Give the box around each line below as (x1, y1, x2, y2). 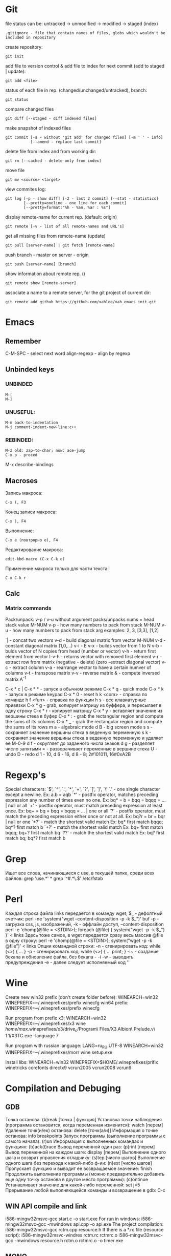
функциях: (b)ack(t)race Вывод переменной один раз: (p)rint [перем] (5, 1143, 155, 1149)
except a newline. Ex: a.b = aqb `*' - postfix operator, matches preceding (5, 791, 158, 798)
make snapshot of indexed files (5, 124, 71, 131)
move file (5, 167, 25, 173)
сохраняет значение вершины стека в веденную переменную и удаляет (5, 735, 163, 741)
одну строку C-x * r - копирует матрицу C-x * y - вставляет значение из (5, 708, 162, 714)
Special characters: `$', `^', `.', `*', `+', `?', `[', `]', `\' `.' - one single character (5, 786, 160, 792)
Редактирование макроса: (5, 547, 63, 553)
